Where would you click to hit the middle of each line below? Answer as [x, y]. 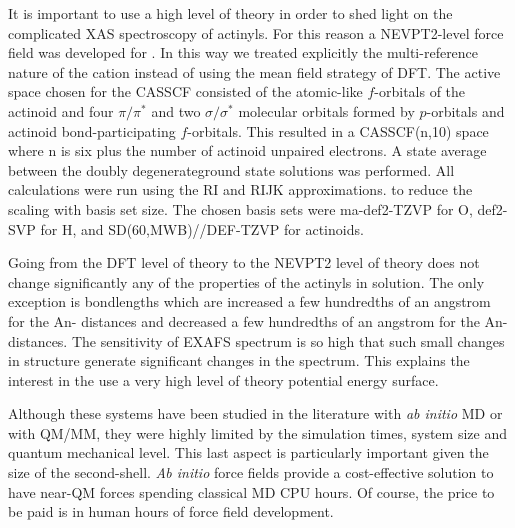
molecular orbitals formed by [326, 110]
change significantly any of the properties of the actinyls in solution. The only [246, 281]
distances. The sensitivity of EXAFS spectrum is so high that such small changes [256, 340]
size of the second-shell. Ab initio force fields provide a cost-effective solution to [251, 472]
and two [176, 110]
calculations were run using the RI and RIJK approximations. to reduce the [240, 189]
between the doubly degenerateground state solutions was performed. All [231, 169]
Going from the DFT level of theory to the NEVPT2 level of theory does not [244, 262]
